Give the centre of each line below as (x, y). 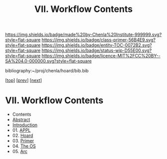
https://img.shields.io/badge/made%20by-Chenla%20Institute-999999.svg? (83, 35)
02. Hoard (23, 136)
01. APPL (21, 130)
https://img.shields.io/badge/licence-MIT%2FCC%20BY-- (101, 56)
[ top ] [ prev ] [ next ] (24, 80)
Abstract (21, 120)
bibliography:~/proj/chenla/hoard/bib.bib (47, 71)
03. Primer (23, 141)
